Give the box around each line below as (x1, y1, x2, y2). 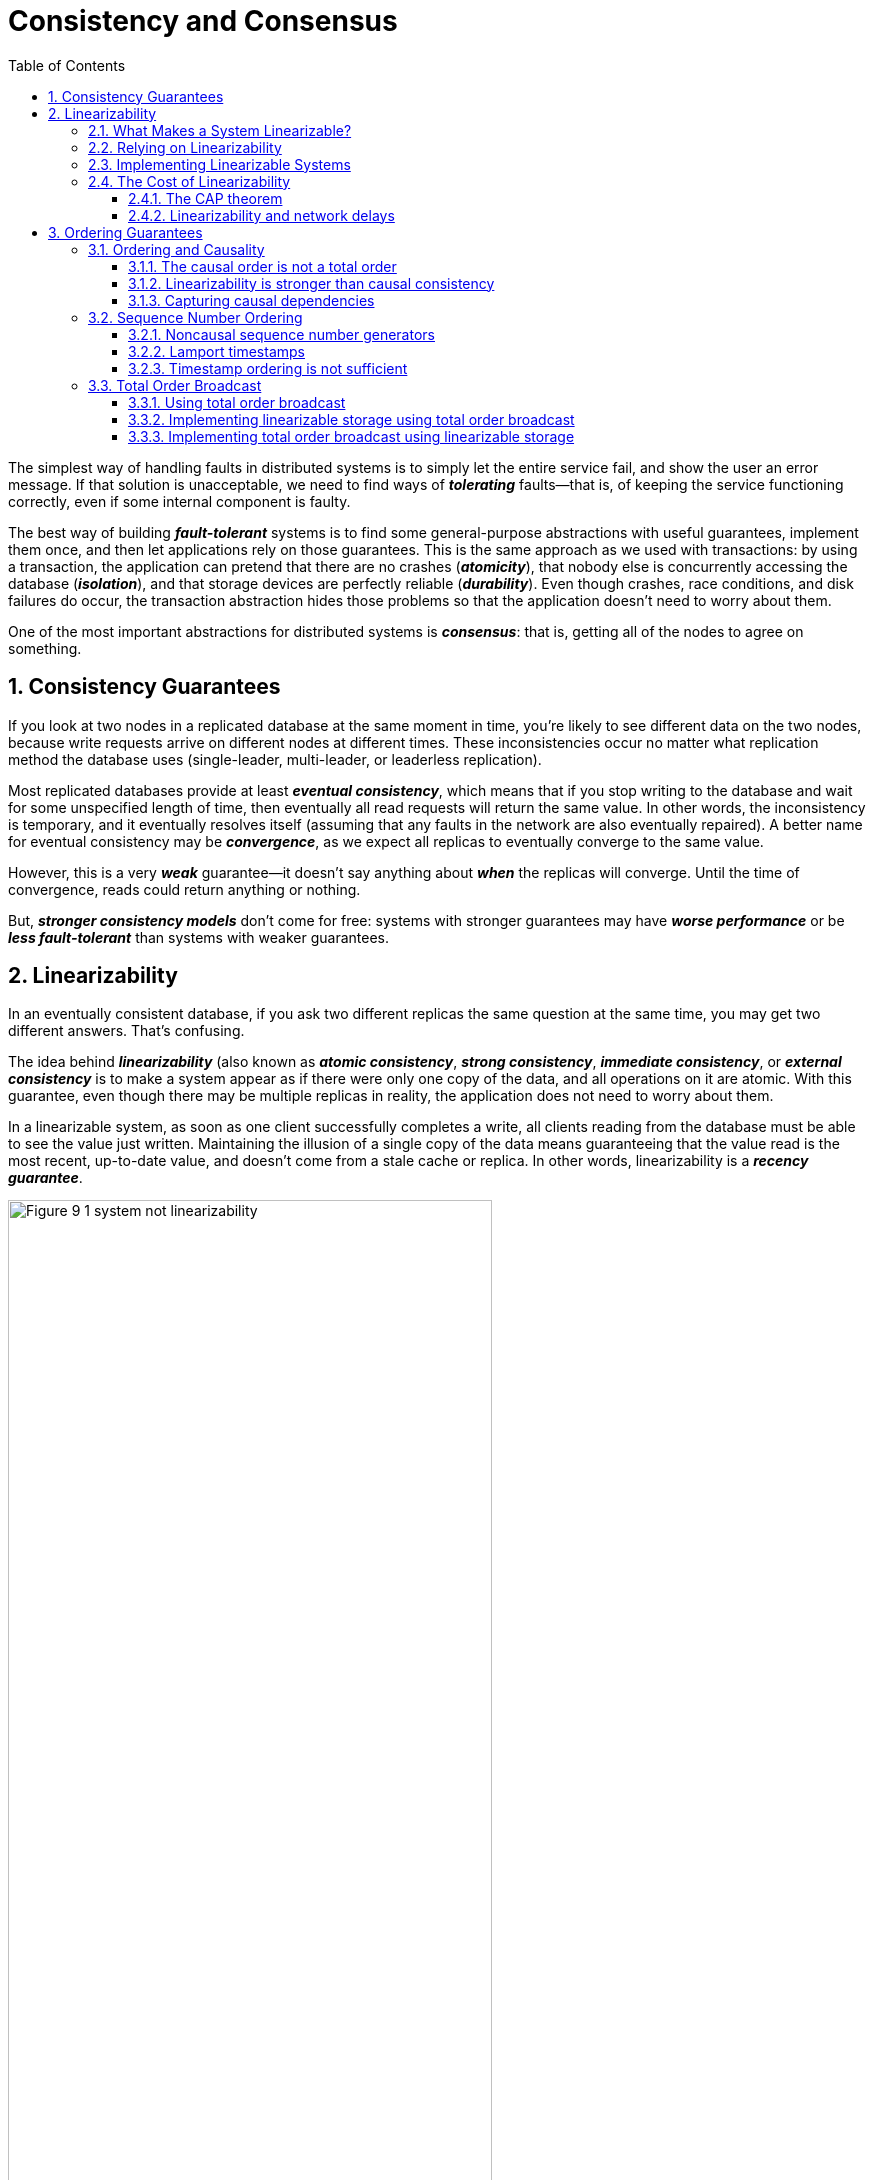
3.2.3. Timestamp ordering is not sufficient (128, 359, 408, 377)
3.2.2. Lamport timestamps (128, 342, 305, 360)
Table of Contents (8, 56, 126, 74)
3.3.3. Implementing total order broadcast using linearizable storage (128, 427, 575, 445)
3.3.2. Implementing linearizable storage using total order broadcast (128, 410, 575, 428)
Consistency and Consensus (8, 4, 398, 38)
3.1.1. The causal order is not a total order (128, 257, 397, 275)
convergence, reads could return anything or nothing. (8, 880, 361, 898)
